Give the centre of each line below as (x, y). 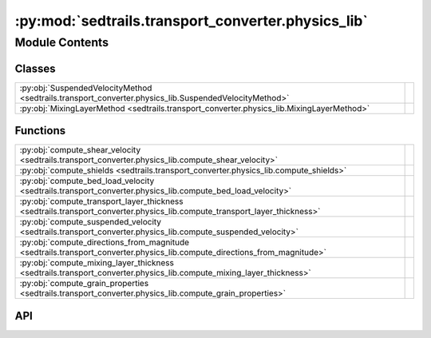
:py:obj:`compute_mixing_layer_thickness (97, 263)
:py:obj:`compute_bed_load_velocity (87, 181)
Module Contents (62, 42)
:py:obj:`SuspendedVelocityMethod (86, 88)
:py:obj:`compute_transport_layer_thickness (101, 201)
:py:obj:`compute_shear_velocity (80, 150)
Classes (35, 68)
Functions (40, 131)
